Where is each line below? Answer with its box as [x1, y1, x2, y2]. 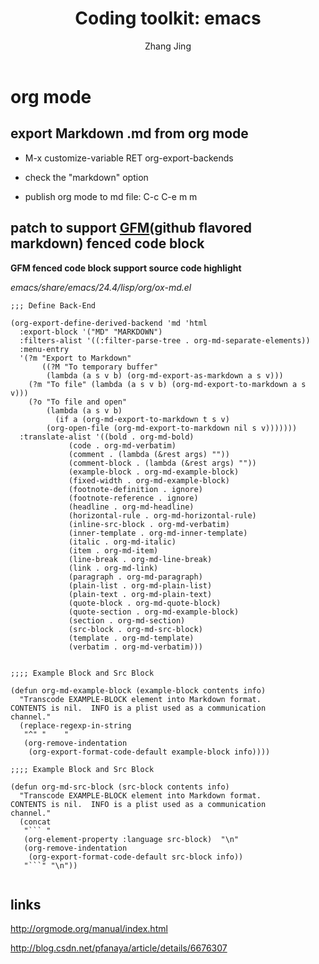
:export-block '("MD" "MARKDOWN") [19, 327, 163, 337]
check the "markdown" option [24, 171, 149, 183]
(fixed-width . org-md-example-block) [68, 475, 230, 486]
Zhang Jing [144, 40, 192, 52]
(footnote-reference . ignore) [68, 493, 199, 503]
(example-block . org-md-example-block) [68, 467, 240, 477]
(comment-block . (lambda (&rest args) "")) [68, 458, 257, 468]
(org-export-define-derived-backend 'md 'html [10, 318, 208, 328]
